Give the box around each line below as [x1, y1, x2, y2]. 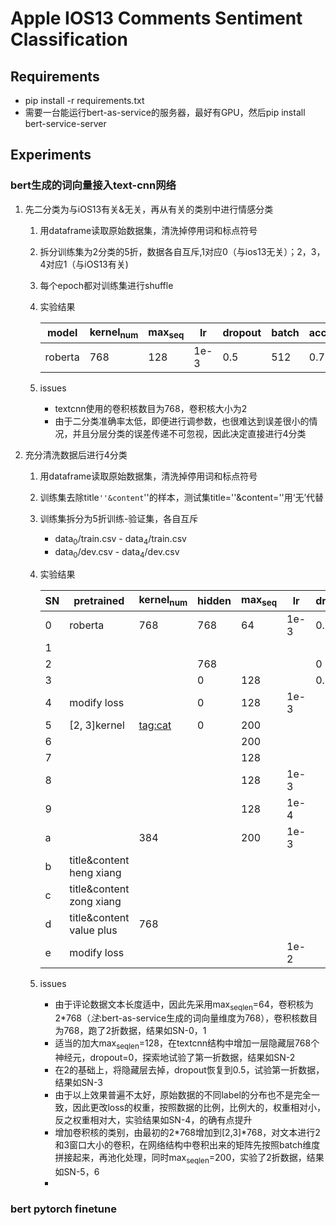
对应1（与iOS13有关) [45, 258, 129, 270]
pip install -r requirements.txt [24, 95, 145, 106]
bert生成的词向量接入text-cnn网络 [10, 178, 177, 192]
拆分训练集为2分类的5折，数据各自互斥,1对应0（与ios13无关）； [39, 245, 298, 257]
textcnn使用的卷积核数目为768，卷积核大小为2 [54, 402, 248, 414]
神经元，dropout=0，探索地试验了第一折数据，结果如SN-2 [54, 1052, 296, 1064]
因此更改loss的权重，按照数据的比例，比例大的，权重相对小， [72, 1102, 326, 1114]
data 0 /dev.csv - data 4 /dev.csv [54, 545, 180, 560]
